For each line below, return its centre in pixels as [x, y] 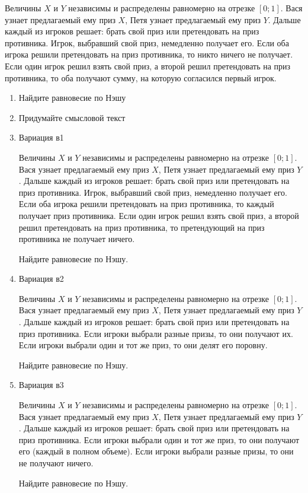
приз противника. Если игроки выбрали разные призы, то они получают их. [156, 333]
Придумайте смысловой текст [72, 117]
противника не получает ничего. [77, 239]
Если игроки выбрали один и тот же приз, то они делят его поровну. [143, 345]
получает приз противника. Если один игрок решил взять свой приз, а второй [159, 215]
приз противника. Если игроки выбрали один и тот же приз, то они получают [159, 439]
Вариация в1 [41, 137]
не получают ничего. [56, 463]
